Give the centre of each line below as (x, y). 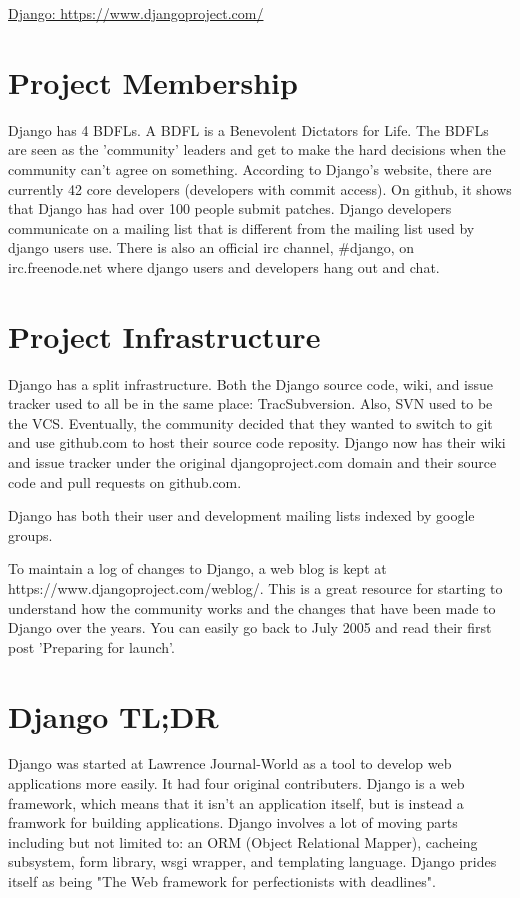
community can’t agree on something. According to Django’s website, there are (250, 168)
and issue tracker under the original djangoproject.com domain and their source (252, 461)
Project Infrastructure (164, 335)
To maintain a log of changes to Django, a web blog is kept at (197, 568)
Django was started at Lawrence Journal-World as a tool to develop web (230, 763)
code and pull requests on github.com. (125, 481)
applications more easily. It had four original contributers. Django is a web (236, 783)
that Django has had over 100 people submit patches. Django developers (230, 208)
